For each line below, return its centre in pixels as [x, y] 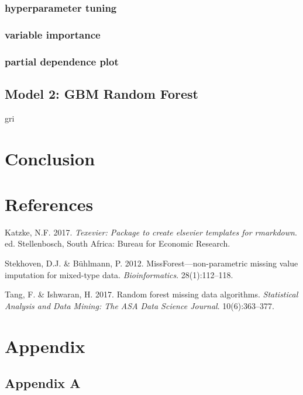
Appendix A [43, 383]
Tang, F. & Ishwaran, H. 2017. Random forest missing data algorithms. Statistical [151, 294]
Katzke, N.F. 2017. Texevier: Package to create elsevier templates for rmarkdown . [151, 232]
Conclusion [50, 158]
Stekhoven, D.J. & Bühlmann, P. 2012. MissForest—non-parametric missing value [151, 263]
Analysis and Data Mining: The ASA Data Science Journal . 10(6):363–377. [140, 305]
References [49, 204]
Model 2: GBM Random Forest [102, 93]
